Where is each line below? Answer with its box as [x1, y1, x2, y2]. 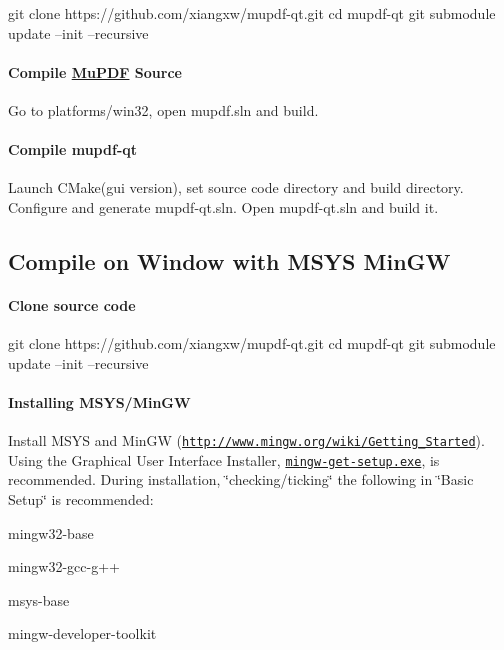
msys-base [8, 589, 70, 610]
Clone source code [8, 294, 136, 315]
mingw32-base [8, 522, 94, 543]
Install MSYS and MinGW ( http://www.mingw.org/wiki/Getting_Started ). [8, 430, 485, 451]
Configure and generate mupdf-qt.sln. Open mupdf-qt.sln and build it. [8, 196, 439, 217]
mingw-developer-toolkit [8, 623, 157, 644]
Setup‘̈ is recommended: [8, 489, 154, 510]
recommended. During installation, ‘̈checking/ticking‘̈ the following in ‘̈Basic [8, 469, 474, 490]
